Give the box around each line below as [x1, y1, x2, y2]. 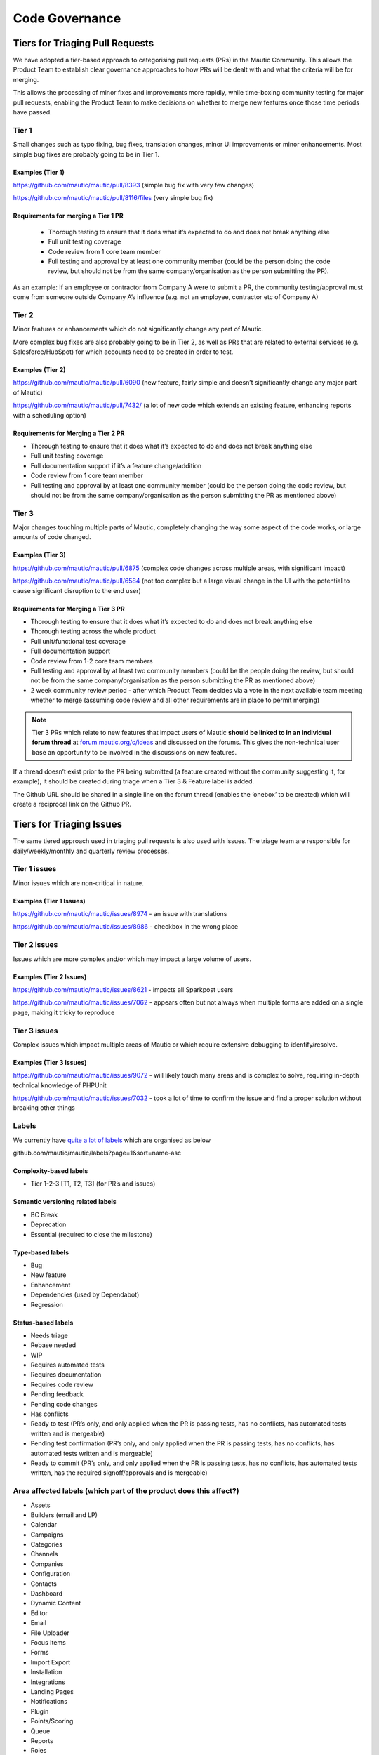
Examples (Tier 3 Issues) [13, 1058, 87, 1066]
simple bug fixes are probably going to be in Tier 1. [13, 150, 160, 158]
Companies [30, 1559, 64, 1568]
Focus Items [30, 1638, 66, 1646]
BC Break [30, 1210, 58, 1219]
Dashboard [30, 1589, 63, 1598]
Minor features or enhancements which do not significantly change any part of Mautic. [13, 325, 264, 333]
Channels [30, 1550, 58, 1558]
